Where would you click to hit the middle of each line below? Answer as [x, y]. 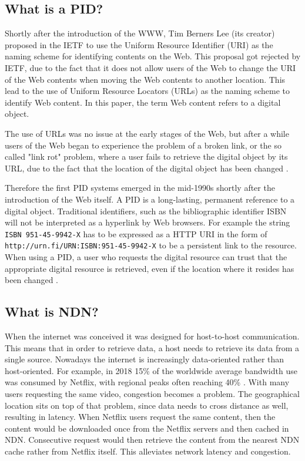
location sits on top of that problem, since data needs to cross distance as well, [147, 405]
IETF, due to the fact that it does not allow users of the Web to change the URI [150, 67]
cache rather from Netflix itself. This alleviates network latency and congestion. [148, 451]
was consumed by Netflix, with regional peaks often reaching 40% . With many [147, 382]
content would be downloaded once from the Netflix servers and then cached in [147, 428]
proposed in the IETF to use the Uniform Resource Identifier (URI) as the [139, 44]
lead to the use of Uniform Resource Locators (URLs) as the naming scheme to [148, 91]
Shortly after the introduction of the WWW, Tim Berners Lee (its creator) [140, 33]
